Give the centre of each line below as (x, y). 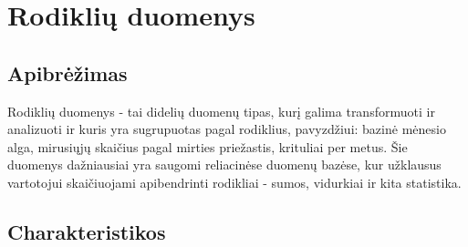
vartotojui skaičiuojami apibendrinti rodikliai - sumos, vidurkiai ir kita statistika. (234, 182)
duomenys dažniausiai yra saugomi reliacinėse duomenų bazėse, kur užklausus (224, 165)
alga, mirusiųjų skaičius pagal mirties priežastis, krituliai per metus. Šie (208, 146)
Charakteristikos (87, 231)
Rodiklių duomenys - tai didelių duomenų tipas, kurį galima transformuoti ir (221, 111)
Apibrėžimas (68, 72)
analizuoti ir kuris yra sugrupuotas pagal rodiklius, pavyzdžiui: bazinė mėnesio (227, 129)
